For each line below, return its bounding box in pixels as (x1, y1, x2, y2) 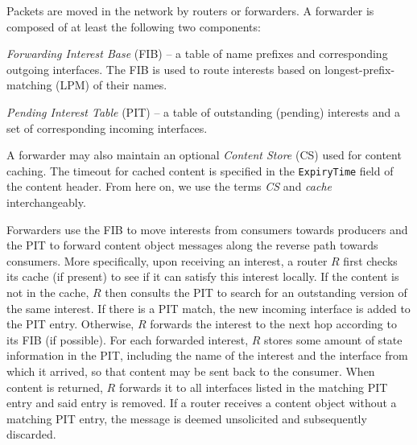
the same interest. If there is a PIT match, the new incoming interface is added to (6, 299, 411, 316)
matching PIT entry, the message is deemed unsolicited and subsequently (6, 410, 367, 426)
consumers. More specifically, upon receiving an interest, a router (6, 252, 328, 269)
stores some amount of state (264, 331, 403, 348)
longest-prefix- (324, 60, 395, 77)
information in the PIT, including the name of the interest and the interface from (6, 347, 408, 364)
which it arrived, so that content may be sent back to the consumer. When (6, 362, 375, 379)
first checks (343, 252, 398, 269)
